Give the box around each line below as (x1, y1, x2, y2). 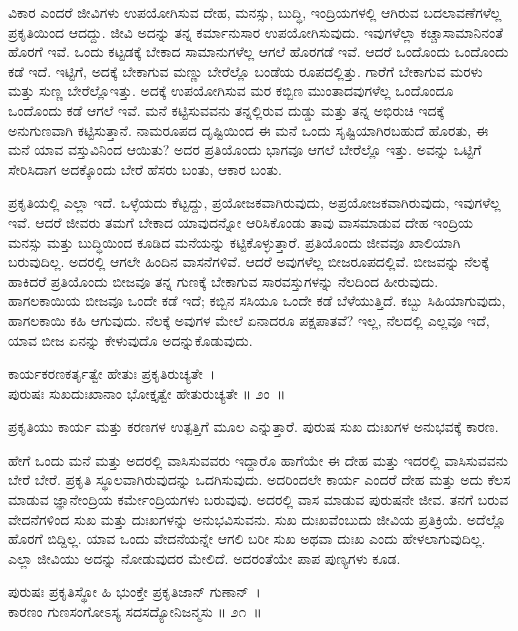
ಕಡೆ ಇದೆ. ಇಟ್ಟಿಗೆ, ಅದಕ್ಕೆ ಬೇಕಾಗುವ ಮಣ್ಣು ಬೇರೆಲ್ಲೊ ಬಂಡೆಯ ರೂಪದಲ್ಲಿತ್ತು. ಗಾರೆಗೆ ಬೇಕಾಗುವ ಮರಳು (8, 60, 483, 81)
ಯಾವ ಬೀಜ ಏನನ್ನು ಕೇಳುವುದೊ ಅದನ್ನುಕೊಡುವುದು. (8, 329, 253, 350)
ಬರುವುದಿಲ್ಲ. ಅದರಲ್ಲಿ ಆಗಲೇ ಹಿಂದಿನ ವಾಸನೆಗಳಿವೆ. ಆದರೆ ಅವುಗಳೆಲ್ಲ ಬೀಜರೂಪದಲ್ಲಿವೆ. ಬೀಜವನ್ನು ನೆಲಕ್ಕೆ (8, 251, 489, 272)
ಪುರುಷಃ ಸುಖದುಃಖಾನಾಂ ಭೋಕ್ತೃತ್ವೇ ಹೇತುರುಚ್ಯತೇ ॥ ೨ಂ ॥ (8, 382, 286, 403)
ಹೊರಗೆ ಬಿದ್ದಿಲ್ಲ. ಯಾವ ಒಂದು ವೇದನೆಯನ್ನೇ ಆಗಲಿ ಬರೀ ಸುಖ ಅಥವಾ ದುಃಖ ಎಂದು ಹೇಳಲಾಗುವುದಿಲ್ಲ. (8, 528, 486, 549)
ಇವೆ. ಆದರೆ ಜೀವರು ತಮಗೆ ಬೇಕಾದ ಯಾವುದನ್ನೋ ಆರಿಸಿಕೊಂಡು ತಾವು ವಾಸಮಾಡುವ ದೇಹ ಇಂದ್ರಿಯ (8, 211, 474, 232)
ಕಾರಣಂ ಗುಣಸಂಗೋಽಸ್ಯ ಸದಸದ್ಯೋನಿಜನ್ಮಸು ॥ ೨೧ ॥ (8, 601, 262, 622)
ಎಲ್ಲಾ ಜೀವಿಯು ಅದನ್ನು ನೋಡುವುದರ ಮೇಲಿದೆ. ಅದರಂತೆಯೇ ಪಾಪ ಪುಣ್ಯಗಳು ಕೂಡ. (8, 547, 401, 568)
